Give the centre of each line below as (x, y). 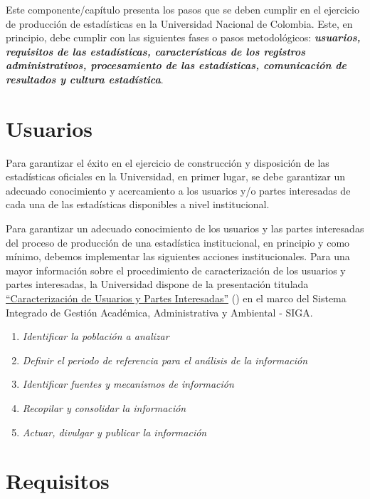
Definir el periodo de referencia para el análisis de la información (165, 360)
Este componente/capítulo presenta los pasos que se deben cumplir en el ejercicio (183, 9)
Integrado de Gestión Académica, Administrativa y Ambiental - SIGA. (159, 312)
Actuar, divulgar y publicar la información (115, 432)
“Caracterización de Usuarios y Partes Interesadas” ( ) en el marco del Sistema (176, 298)
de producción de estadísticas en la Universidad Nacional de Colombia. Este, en (179, 23)
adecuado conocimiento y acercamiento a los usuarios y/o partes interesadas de (178, 190)
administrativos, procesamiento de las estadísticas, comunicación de (176, 65)
